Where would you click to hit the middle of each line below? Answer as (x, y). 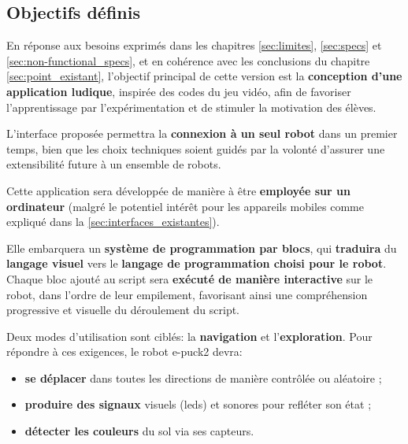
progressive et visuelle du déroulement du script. (123, 310)
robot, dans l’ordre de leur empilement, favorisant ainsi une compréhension (187, 294)
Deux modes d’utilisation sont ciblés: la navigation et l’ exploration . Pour (189, 336)
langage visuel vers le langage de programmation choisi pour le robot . (197, 263)
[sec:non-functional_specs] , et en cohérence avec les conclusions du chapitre (188, 60)
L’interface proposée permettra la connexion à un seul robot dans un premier (202, 133)
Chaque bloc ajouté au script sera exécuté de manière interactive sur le (190, 278)
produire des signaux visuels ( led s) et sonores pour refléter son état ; (198, 404)
